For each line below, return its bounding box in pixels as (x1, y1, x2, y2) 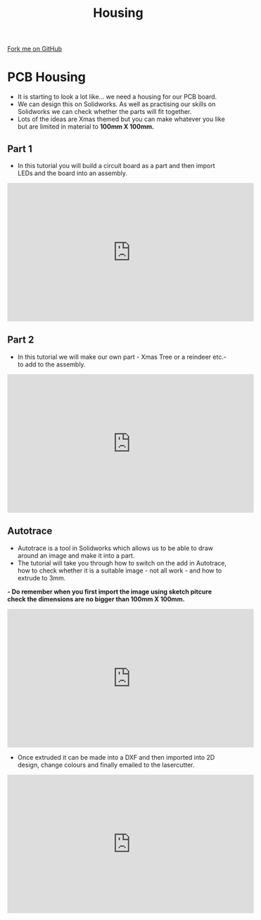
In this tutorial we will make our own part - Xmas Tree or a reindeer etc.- (17, 352, 227, 361)
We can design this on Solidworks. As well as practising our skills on (17, 100, 216, 108)
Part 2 (7, 334, 34, 346)
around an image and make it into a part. (17, 551, 135, 560)
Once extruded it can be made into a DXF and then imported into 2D (17, 753, 215, 761)
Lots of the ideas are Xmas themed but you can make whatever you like (17, 115, 225, 124)
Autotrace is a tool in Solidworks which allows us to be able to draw (17, 544, 213, 552)
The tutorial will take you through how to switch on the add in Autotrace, (17, 558, 227, 567)
